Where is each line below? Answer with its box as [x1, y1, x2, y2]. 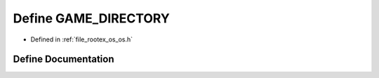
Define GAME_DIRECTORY [13, 11, 170, 26]
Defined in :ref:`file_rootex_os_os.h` [30, 35, 133, 44]
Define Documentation [13, 53, 114, 65]
